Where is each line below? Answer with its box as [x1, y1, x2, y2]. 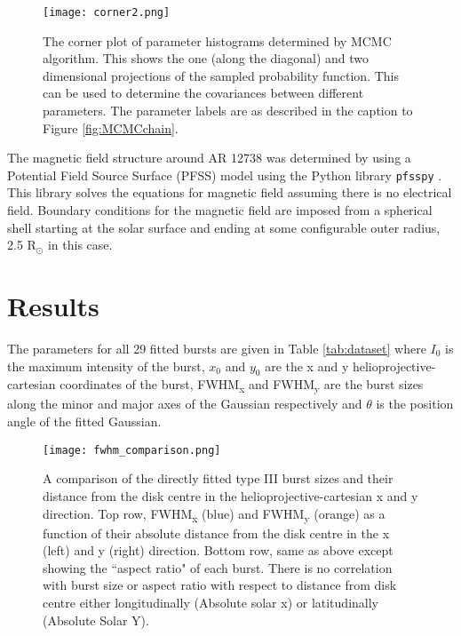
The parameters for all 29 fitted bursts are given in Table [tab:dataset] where [7, 338, 426, 357]
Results [7, 288, 99, 324]
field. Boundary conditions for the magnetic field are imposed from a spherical [7, 201, 433, 219]
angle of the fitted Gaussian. [7, 412, 162, 431]
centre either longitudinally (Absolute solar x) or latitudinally [43, 593, 378, 612]
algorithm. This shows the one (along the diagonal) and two [43, 49, 369, 68]
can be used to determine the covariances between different [43, 83, 364, 102]
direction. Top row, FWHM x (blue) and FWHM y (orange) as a [43, 504, 385, 525]
